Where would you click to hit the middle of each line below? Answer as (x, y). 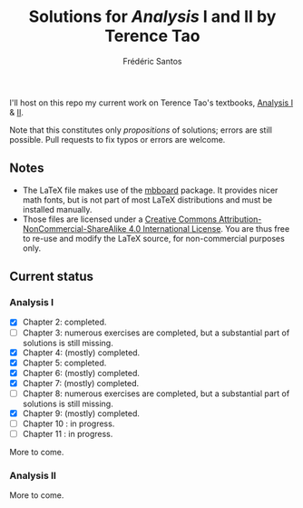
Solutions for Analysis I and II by (152, 17)
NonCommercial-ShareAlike (74, 228)
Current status (51, 277)
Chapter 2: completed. (64, 322)
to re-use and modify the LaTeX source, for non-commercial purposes (154, 238)
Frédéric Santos (152, 61)
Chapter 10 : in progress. (68, 423)
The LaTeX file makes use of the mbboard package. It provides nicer (150, 190)
